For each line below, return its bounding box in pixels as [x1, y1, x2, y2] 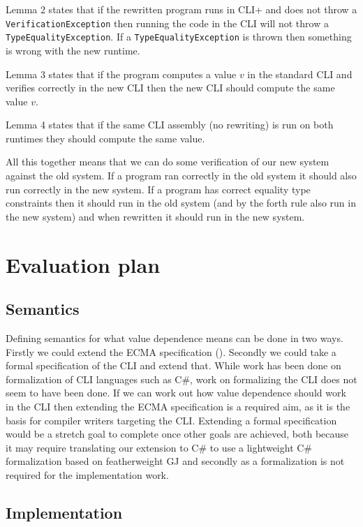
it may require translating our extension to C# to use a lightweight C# [6, 440, 313, 454]
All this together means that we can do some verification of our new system [6, 154, 329, 169]
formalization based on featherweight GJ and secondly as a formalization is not [6, 454, 345, 468]
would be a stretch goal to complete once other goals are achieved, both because [6, 426, 349, 441]
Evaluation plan [6, 250, 161, 279]
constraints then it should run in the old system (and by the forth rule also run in [6, 195, 356, 210]
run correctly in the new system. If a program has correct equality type [6, 181, 311, 196]
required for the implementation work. [6, 467, 169, 482]
